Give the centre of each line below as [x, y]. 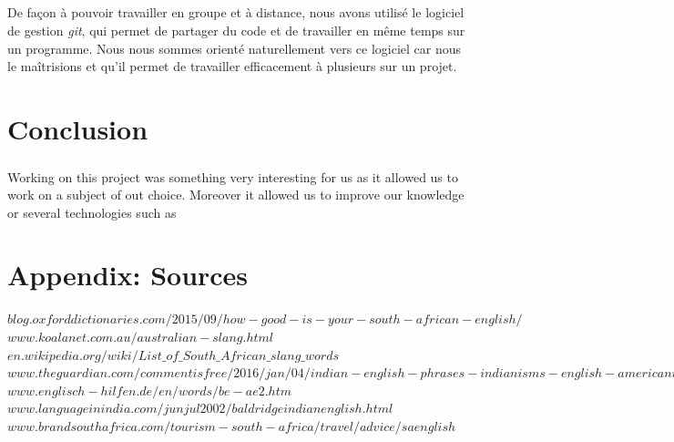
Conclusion [78, 128]
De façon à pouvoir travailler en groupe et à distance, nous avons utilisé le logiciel [236, 12]
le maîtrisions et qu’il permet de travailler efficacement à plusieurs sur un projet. [232, 66]
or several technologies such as [92, 212]
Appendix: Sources [128, 275]
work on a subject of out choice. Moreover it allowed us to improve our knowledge [236, 195]
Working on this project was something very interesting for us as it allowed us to [233, 176]
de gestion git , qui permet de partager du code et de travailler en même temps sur [236, 30]
